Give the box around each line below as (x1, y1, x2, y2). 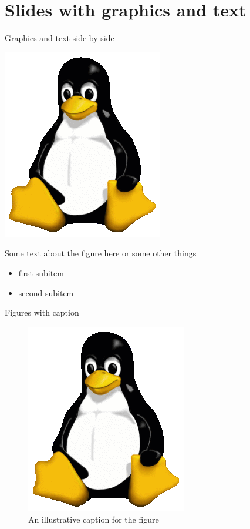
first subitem (18, 266, 64, 279)
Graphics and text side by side (5, 32, 114, 44)
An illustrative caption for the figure (28, 513, 159, 525)
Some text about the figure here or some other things (5, 247, 197, 259)
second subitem (18, 286, 74, 299)
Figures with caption (5, 306, 79, 319)
